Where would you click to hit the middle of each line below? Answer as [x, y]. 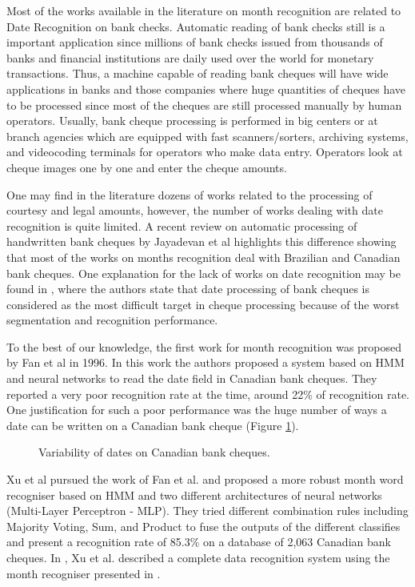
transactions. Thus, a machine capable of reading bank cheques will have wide [198, 73]
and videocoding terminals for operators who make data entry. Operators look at [205, 152]
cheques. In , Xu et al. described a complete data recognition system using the [198, 557]
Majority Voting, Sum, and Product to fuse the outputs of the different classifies [204, 526]
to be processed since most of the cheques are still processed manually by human [204, 105]
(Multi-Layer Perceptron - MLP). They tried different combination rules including [207, 511]
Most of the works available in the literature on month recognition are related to [204, 10]
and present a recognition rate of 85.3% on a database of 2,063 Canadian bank [199, 542]
